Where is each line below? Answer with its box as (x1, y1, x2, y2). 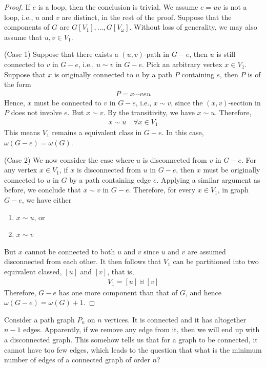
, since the (171, 97, 203, 107)
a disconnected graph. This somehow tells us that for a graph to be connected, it (4, 334, 258, 344)
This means (4, 127, 40, 138)
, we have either (22, 194, 72, 205)
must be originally (203, 164, 260, 175)
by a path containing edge (69, 174, 151, 185)
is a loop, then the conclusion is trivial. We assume (38, 2, 198, 12)
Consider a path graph (4, 314, 75, 324)
